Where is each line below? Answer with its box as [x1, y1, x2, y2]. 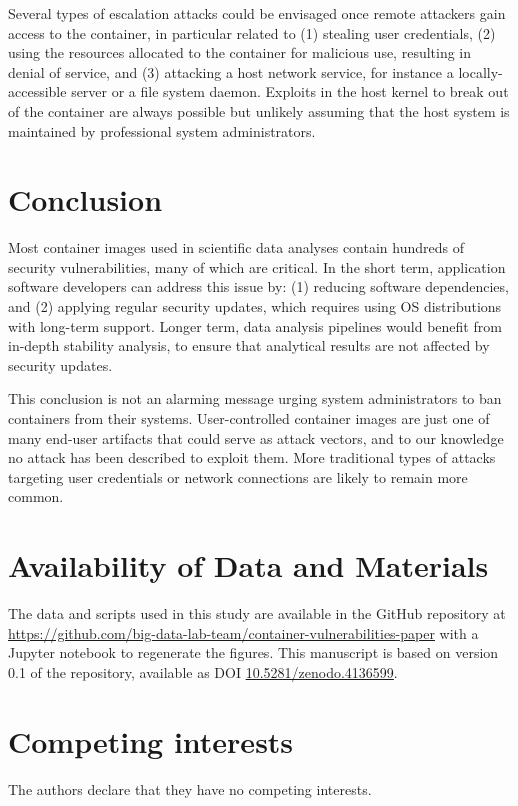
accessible [8, 81, 67, 102]
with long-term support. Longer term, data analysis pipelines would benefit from [8, 315, 502, 336]
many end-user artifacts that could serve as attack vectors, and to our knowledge [8, 427, 504, 448]
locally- [458, 61, 503, 82]
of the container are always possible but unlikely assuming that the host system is [8, 100, 510, 121]
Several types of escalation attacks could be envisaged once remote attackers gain [8, 3, 506, 23]
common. [8, 486, 64, 507]
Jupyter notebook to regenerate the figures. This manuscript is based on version [8, 642, 499, 663]
